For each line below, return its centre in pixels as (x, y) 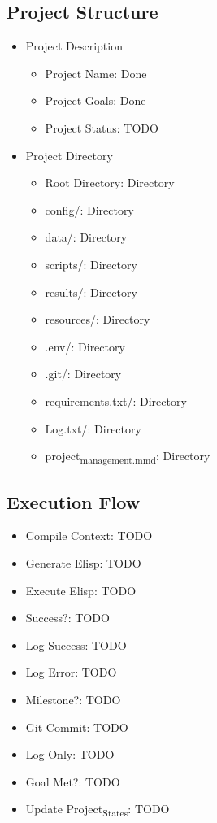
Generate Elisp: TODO (83, 563)
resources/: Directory (98, 319)
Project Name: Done (96, 73)
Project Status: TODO (102, 127)
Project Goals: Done (95, 100)
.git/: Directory (83, 374)
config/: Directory (89, 209)
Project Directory (69, 155)
